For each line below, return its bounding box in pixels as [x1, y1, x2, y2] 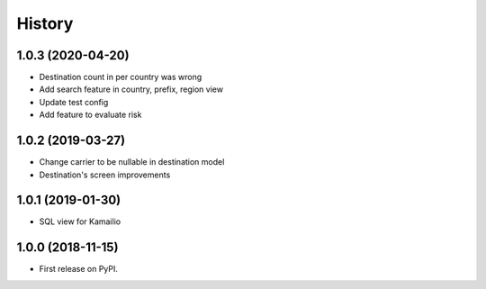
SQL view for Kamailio [39, 216, 121, 227]
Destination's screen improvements [39, 169, 171, 180]
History [16, 14, 74, 33]
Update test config [39, 96, 109, 107]
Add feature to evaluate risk [39, 109, 142, 121]
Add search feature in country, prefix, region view [39, 84, 224, 95]
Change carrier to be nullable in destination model [39, 157, 225, 167]
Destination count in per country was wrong [39, 72, 202, 83]
